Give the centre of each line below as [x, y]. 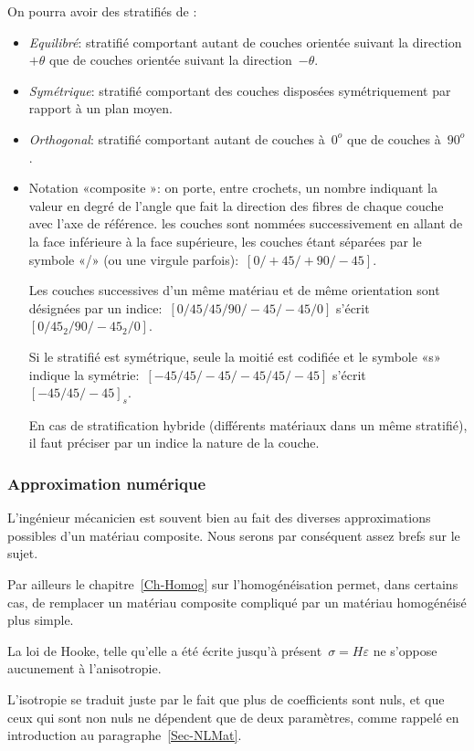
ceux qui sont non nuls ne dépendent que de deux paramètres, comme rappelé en [233, 717]
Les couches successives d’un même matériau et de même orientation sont [234, 290]
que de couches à [394, 138]
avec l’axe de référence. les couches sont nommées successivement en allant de [246, 223]
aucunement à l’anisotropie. [84, 668]
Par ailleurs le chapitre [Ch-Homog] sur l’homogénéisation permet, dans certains [233, 584]
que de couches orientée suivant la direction [170, 60]
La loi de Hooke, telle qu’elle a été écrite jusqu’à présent [165, 650]
